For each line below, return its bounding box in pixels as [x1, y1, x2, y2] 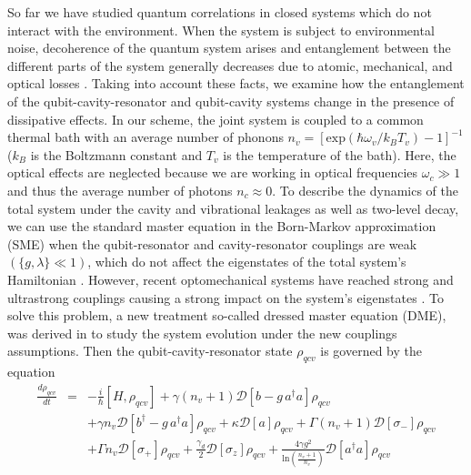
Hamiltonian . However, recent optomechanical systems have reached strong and [7, 269, 454, 288]
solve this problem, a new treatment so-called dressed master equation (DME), [7, 306, 446, 325]
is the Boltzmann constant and [30, 145, 203, 164]
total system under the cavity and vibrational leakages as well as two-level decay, [7, 198, 459, 217]
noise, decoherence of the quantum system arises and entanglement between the [7, 38, 451, 57]
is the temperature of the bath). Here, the [223, 145, 456, 164]
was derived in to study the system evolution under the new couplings [7, 323, 397, 342]
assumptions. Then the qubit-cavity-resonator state [7, 341, 293, 360]
